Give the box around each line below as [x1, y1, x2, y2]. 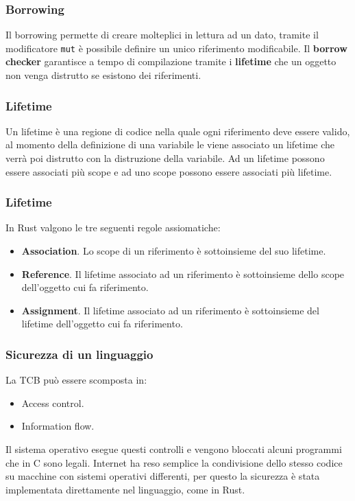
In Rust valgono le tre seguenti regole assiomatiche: [5, 220, 221, 235]
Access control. [21, 395, 84, 410]
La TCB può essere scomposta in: [5, 373, 147, 387]
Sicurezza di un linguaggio [5, 345, 154, 362]
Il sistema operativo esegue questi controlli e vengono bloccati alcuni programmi [5, 442, 342, 456]
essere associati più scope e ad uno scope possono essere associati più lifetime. [5, 164, 332, 178]
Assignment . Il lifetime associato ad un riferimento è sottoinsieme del [21, 303, 319, 317]
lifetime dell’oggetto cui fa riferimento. [21, 316, 183, 331]
